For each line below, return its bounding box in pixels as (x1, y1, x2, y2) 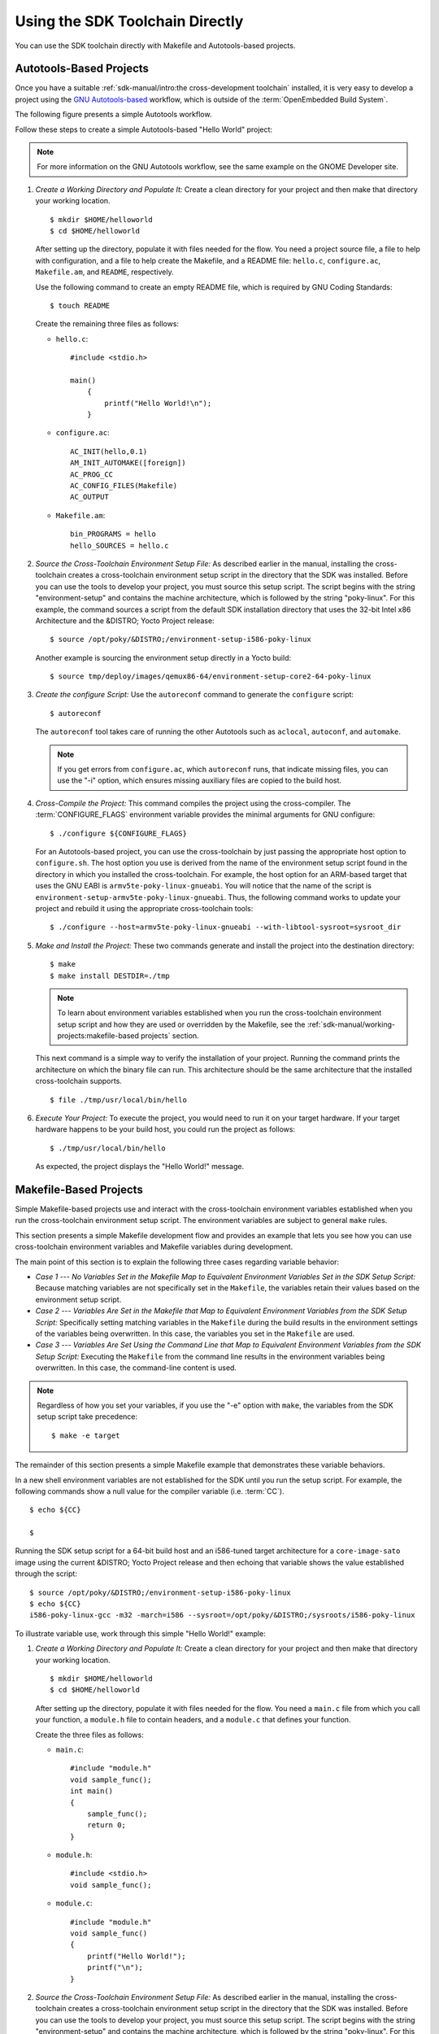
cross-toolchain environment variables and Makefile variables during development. (15, 1242, 293, 1252)
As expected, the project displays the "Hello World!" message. (35, 1162, 244, 1172)
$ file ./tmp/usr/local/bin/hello (50, 1095, 187, 1104)
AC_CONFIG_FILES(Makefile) (70, 481, 178, 490)
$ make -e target (51, 1430, 120, 1440)
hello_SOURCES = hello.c (70, 541, 169, 550)
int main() (70, 1787, 114, 1796)
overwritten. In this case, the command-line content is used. (35, 1363, 237, 1373)
